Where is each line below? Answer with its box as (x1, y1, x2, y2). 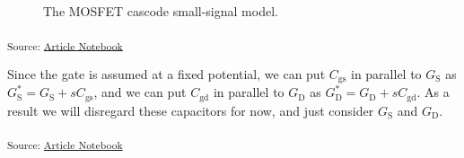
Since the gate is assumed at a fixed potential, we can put (7, 64, 326, 83)
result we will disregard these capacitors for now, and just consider (7, 101, 374, 119)
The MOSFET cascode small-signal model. (43, 2, 278, 20)
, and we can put (93, 83, 187, 101)
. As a (416, 83, 450, 101)
